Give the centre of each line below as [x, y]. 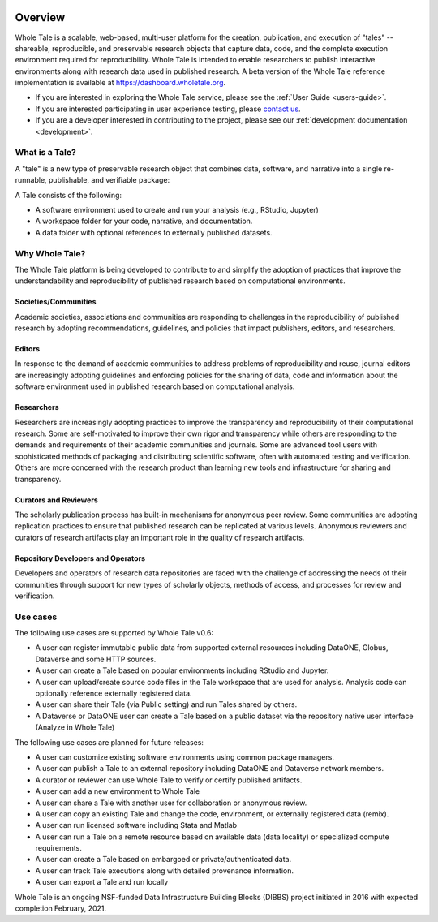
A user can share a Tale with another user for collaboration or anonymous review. [171, 803]
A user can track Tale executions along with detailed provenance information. [164, 870]
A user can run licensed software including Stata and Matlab [136, 825]
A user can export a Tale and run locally [102, 882]
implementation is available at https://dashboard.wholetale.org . [120, 83]
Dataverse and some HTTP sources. [96, 659]
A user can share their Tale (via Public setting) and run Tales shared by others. [166, 704]
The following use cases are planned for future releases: [109, 742]
